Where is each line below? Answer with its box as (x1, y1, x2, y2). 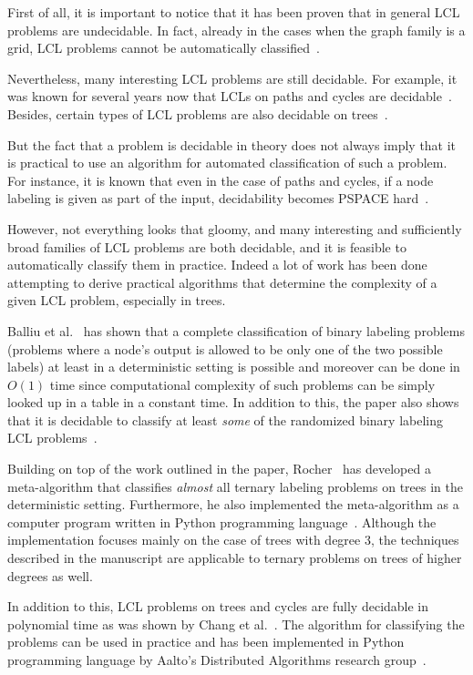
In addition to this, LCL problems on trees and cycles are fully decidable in (7, 597, 429, 616)
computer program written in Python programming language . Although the (7, 512, 437, 531)
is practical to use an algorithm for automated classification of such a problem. (7, 153, 447, 172)
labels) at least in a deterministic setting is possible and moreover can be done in (7, 357, 460, 376)
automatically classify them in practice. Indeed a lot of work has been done (7, 255, 427, 274)
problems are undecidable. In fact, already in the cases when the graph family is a (7, 20, 466, 39)
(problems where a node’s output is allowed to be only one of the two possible (7, 339, 443, 358)
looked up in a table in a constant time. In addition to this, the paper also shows (7, 393, 459, 412)
